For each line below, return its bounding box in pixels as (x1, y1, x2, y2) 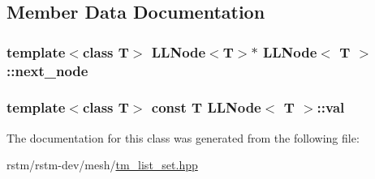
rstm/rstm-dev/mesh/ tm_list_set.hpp (6, 156, 198, 173)
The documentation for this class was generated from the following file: (6, 129, 360, 146)
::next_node (6, 60, 88, 80)
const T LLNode (151, 97, 261, 117)
